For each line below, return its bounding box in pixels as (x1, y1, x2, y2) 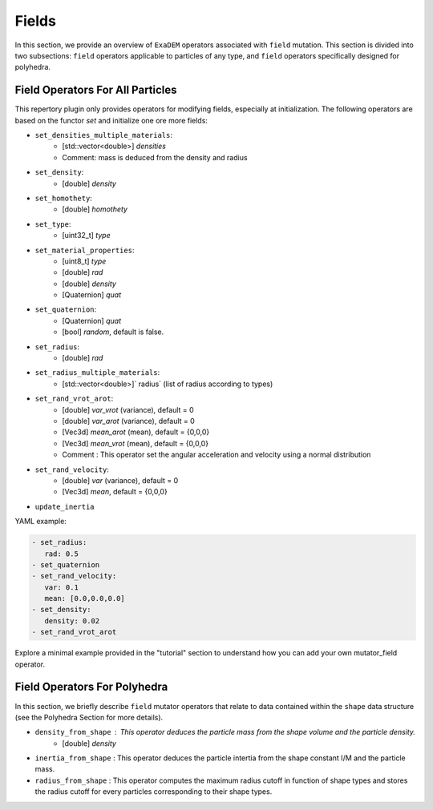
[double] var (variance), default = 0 (62, 475, 179, 485)
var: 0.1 (44, 582, 79, 592)
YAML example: (14, 517, 67, 526)
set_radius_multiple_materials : (34, 368, 160, 377)
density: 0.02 (44, 616, 100, 625)
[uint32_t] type (62, 231, 111, 240)
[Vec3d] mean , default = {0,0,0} (62, 487, 168, 497)
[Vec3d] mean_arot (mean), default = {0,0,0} (62, 427, 210, 437)
